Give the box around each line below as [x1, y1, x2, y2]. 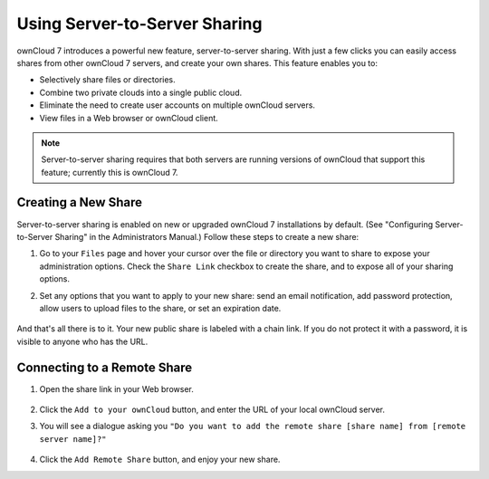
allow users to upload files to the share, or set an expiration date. [39, 302, 282, 313]
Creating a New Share [16, 195, 142, 210]
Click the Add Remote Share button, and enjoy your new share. [39, 454, 281, 465]
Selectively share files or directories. [39, 74, 176, 85]
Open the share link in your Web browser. [39, 383, 194, 394]
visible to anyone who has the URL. [16, 336, 149, 347]
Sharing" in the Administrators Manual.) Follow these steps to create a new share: [54, 231, 360, 242]
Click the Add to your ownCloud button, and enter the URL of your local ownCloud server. [39, 404, 385, 415]
